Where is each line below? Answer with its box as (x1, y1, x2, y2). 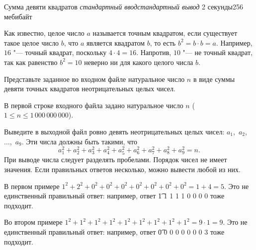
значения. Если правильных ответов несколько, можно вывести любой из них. (4, 164, 241, 174)
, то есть (150, 37, 176, 48)
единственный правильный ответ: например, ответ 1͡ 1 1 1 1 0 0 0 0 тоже (4, 190, 225, 201)
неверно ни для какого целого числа (84, 57, 193, 67)
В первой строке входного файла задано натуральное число (4, 100, 183, 110)
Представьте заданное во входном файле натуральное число (4, 73, 185, 84)
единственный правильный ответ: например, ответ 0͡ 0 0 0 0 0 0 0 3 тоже (4, 226, 225, 237)
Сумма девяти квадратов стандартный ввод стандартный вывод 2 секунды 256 (4, 1, 243, 11)
